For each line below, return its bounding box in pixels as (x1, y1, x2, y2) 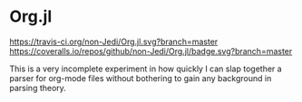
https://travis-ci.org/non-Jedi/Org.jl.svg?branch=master (9, 36, 219, 47)
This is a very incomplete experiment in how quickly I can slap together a (9, 63, 283, 74)
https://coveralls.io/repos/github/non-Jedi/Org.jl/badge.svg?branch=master (9, 45, 293, 56)
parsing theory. (9, 82, 66, 93)
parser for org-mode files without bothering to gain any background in (9, 72, 272, 83)
